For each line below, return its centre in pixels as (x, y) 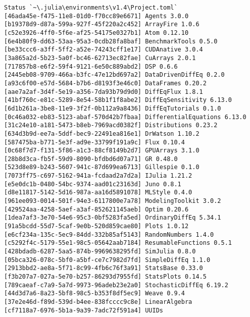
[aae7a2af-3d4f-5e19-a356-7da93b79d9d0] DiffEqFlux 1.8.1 (104, 92)
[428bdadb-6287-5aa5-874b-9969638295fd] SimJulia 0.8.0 (100, 252)
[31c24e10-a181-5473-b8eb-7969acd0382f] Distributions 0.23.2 (111, 125)
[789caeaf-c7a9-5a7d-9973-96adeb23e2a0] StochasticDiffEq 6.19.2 (116, 285)
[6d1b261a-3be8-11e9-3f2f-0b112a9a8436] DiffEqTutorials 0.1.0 (113, 108)
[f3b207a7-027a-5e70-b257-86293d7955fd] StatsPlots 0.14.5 (105, 277)
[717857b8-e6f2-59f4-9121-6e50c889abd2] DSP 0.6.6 (91, 66)
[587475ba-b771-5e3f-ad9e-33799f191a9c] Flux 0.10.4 (94, 142)
